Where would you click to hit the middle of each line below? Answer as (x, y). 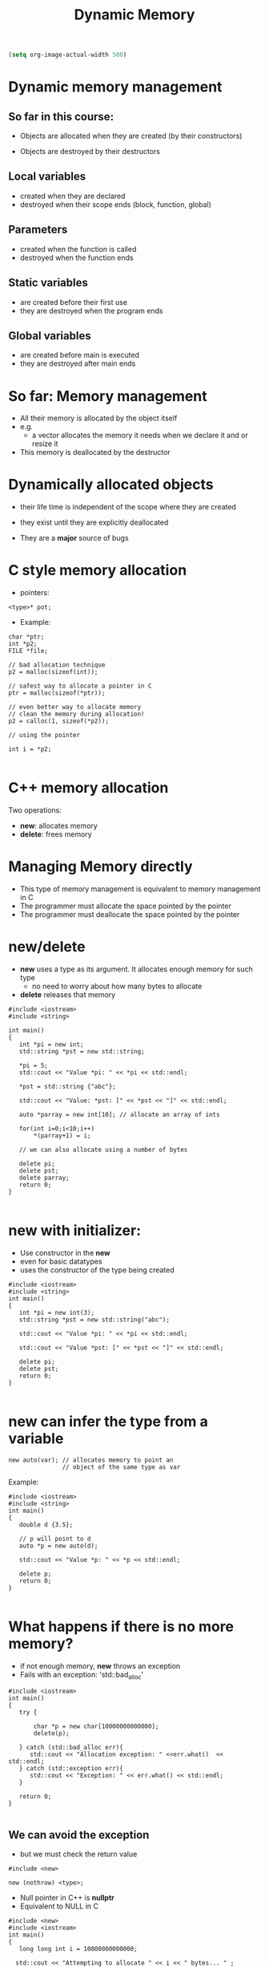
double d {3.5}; (46, 1525)
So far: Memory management (108, 396)
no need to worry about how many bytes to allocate (117, 986)
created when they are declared (72, 196)
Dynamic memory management (115, 87)
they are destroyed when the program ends (91, 310)
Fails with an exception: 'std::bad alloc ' (82, 1675)
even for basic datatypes (61, 1261)
